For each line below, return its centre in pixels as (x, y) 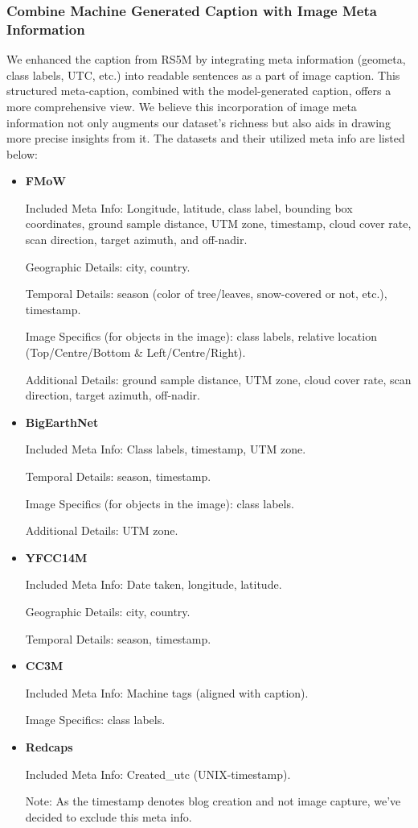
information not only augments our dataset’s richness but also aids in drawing (199, 122)
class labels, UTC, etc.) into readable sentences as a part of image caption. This (203, 75)
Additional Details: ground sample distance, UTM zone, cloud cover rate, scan (218, 379)
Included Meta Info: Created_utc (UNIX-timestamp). (158, 774)
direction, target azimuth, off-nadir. (113, 395)
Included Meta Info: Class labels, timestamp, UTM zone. (166, 449)
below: (22, 153)
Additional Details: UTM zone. (102, 530)
